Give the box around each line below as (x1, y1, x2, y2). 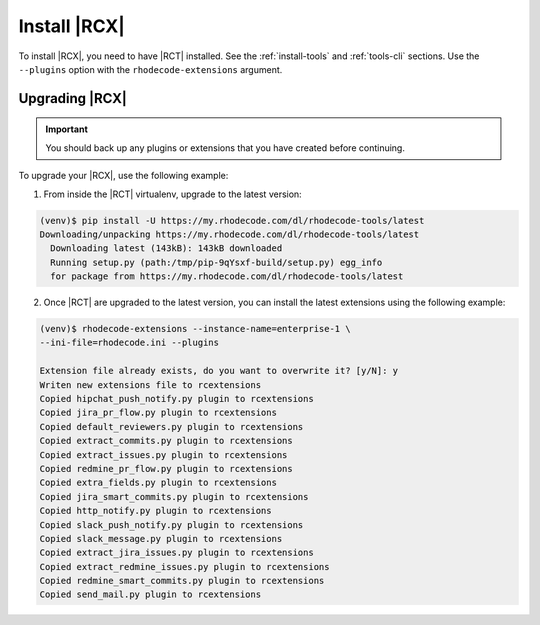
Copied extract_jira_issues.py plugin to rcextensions (39, 547, 314, 559)
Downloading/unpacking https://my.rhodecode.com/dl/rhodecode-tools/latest (39, 228, 420, 240)
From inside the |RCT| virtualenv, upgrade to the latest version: (43, 188, 302, 200)
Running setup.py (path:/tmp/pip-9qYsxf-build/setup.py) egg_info (50, 256, 383, 268)
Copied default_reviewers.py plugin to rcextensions (39, 421, 304, 432)
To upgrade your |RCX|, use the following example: (18, 170, 229, 182)
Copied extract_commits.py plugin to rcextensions (39, 435, 294, 447)
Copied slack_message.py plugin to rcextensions (39, 533, 283, 544)
